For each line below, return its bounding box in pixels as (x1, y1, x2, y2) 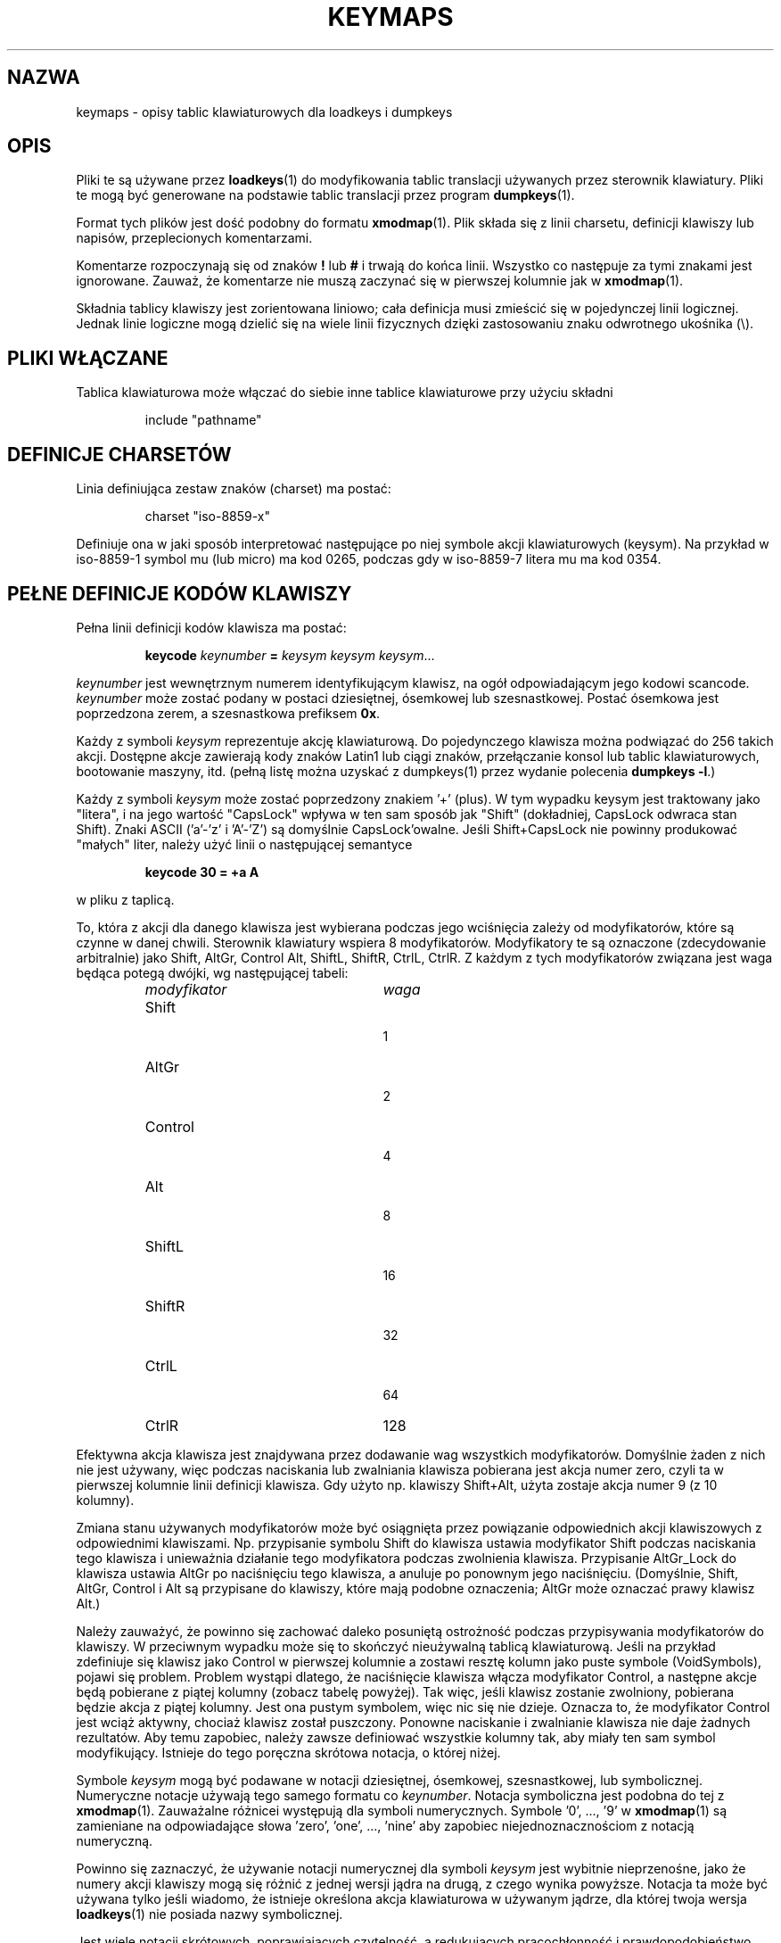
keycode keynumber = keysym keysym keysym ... (144, 647, 435, 663)
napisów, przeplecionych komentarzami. (76, 230, 313, 246)
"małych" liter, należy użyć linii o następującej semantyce (76, 836, 413, 852)
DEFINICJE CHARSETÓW (7, 442, 232, 466)
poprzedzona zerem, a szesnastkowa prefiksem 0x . (76, 705, 381, 721)
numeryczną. (76, 1832, 153, 1848)
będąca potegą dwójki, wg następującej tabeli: (76, 964, 349, 980)
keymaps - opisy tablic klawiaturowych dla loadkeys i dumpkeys (76, 103, 453, 120)
